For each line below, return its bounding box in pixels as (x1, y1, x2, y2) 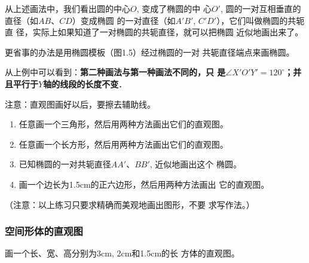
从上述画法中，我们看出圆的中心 (5, 2, 130, 14)
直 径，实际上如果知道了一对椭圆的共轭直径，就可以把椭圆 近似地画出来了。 (5, 26, 304, 38)
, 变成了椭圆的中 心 (136, 2, 212, 14)
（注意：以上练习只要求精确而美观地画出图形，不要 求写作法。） (5, 198, 255, 210)
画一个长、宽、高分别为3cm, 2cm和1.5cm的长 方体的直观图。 (5, 247, 240, 259)
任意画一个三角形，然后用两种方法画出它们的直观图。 (19, 118, 228, 130)
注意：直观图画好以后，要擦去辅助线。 (5, 97, 155, 110)
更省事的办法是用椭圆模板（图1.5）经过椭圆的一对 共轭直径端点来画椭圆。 (5, 45, 295, 58)
